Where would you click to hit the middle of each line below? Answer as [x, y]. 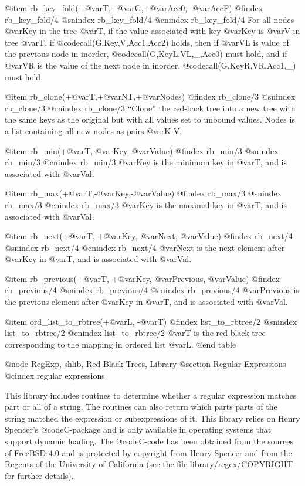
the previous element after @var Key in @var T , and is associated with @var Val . [146, 302]
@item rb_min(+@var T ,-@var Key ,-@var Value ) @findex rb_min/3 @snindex [142, 150]
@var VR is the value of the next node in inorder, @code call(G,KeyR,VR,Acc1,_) [150, 65]
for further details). [39, 475]
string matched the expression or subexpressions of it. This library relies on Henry [152, 418]
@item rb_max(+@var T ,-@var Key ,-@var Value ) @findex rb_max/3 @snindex [143, 193]
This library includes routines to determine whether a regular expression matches [151, 395]
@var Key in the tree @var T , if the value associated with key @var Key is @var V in [152, 31]
